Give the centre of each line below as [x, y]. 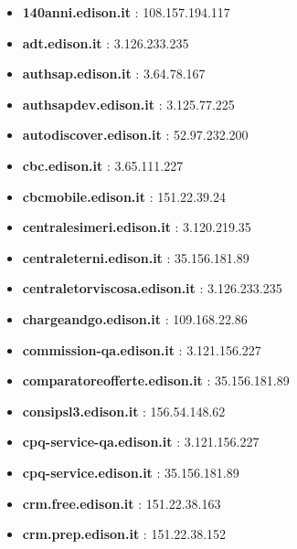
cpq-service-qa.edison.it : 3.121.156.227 [141, 442]
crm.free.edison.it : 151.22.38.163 [122, 503]
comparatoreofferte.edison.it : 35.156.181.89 [156, 380]
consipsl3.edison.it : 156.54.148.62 [124, 411]
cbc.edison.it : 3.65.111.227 [103, 165]
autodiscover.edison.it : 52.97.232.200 [135, 135]
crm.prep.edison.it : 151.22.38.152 [124, 534]
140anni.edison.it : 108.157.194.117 [126, 12]
